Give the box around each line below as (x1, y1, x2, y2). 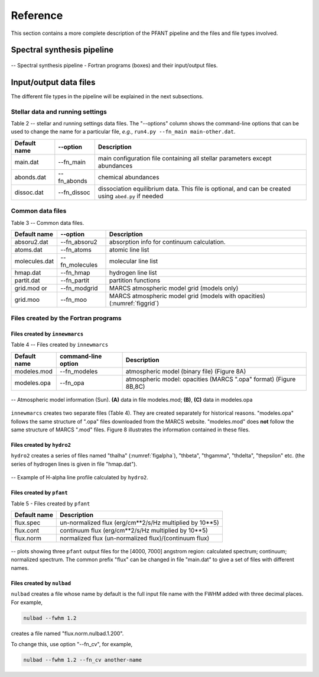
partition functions (109, 276, 161, 284)
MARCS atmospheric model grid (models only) (109, 284, 239, 292)
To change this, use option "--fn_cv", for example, (11, 640, 133, 647)
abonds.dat (14, 173, 47, 181)
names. (11, 564, 29, 571)
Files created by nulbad (11, 579, 71, 586)
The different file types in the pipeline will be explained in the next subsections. (11, 92, 204, 100)
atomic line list (109, 246, 149, 254)
